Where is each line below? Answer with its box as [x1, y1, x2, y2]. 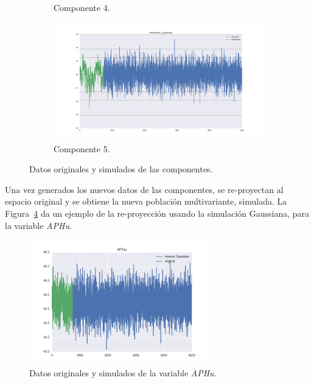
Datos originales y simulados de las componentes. [29, 163, 213, 175]
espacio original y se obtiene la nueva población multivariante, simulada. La [5, 195, 287, 208]
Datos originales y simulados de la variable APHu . [29, 366, 217, 379]
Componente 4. [54, 1, 110, 13]
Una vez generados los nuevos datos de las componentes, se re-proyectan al [5, 183, 284, 195]
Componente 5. [54, 142, 110, 155]
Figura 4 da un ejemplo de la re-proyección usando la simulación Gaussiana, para [5, 207, 310, 220]
